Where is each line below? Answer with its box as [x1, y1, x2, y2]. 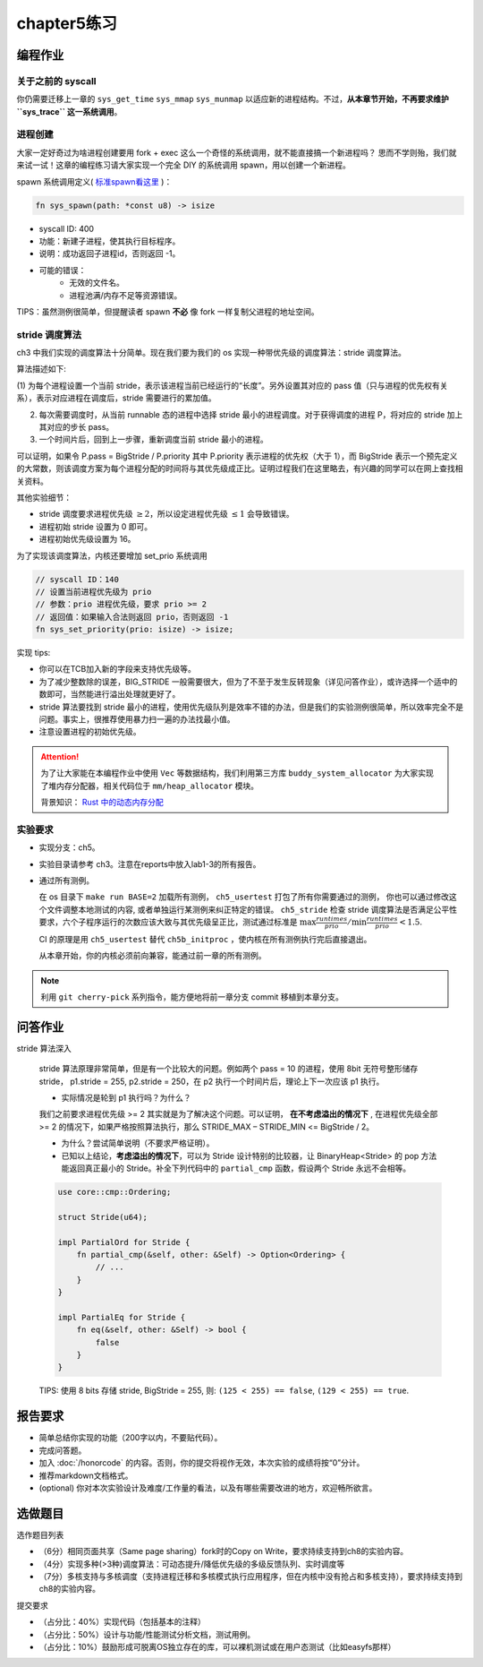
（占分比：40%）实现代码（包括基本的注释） [38, 1617, 206, 1628]
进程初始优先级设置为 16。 [38, 534, 136, 545]
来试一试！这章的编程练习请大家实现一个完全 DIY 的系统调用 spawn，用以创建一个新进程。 [16, 159, 351, 170]
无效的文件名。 [69, 278, 124, 288]
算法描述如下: [16, 364, 67, 374]
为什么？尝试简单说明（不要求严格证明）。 [61, 1138, 215, 1148]
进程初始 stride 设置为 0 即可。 [38, 520, 153, 532]
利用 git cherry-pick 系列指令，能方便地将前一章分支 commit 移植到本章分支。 [40, 991, 344, 1002]
